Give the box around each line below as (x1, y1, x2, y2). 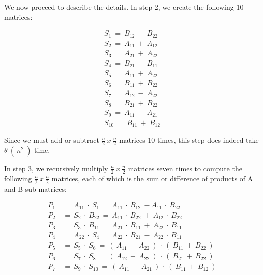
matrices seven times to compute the (128, 163, 242, 173)
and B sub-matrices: (4, 183, 67, 194)
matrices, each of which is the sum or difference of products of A (51, 173, 253, 184)
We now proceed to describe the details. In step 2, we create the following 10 (4, 2, 244, 12)
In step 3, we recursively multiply (4, 163, 108, 173)
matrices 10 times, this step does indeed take (119, 135, 259, 145)
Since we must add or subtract (4, 135, 99, 145)
